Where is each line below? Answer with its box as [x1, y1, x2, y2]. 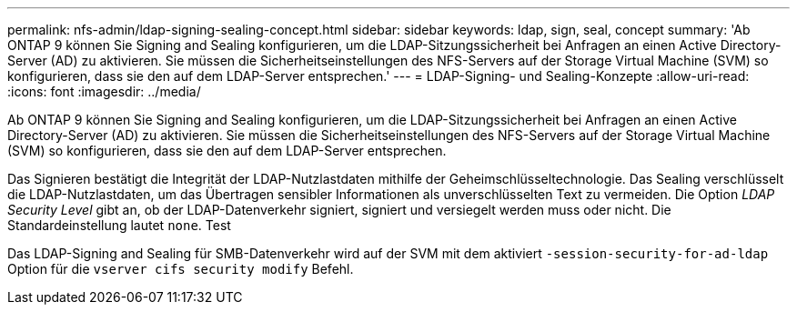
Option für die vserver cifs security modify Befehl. [7, 261, 354, 277]
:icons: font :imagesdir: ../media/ [7, 84, 201, 99]
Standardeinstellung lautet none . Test [7, 217, 231, 233]
